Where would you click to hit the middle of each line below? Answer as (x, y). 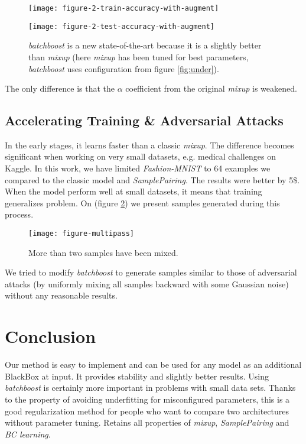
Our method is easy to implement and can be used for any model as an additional (153, 364)
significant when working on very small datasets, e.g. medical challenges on (140, 156)
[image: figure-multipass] (81, 234)
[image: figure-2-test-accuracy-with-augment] (121, 26)
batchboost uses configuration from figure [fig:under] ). (124, 68)
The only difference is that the (60, 88)
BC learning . (28, 434)
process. (19, 214)
